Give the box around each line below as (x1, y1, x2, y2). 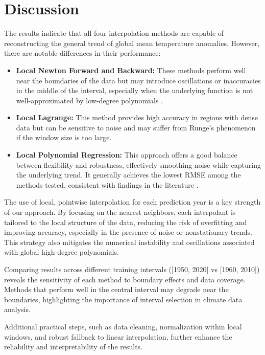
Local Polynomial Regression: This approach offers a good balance (16, 149, 237, 160)
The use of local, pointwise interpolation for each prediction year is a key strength (4, 196, 261, 207)
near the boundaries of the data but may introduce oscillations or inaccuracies (16, 75, 261, 85)
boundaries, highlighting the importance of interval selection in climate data (4, 294, 243, 304)
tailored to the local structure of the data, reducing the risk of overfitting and (4, 216, 247, 227)
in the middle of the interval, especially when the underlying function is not (16, 85, 253, 96)
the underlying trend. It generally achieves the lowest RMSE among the (16, 169, 241, 180)
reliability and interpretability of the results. (4, 341, 143, 352)
